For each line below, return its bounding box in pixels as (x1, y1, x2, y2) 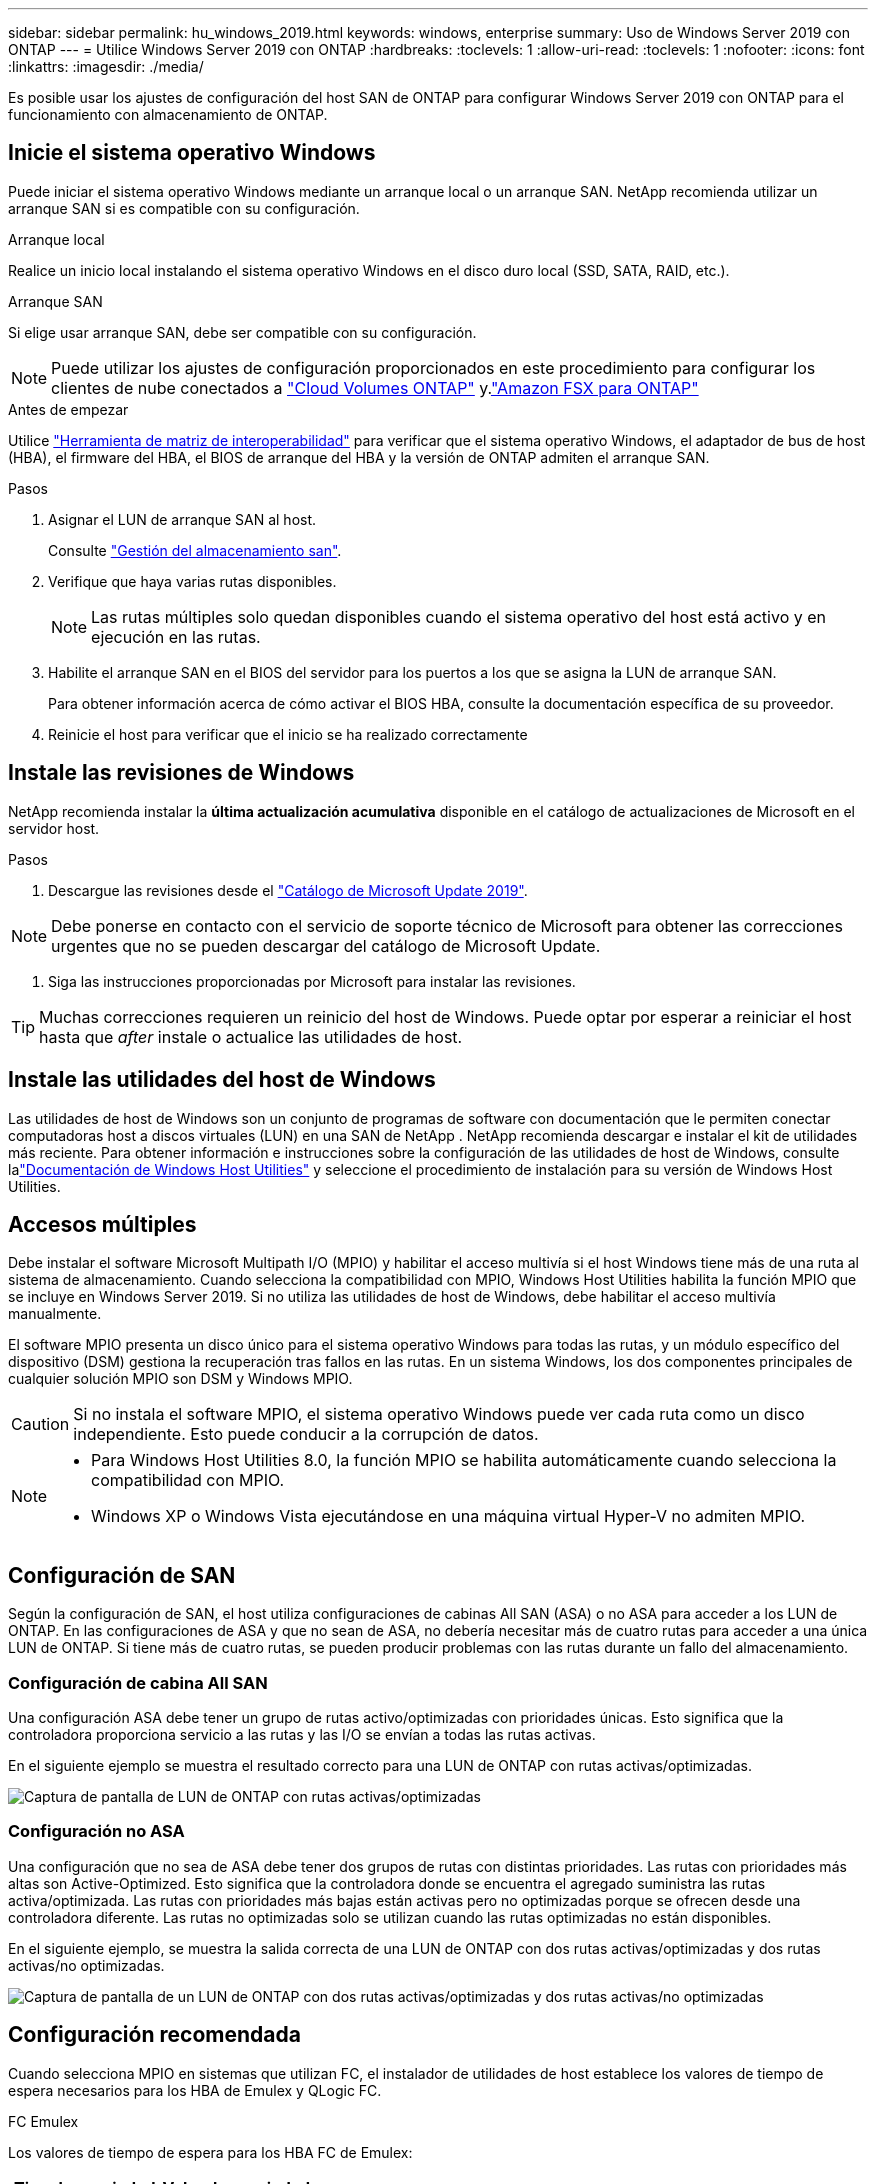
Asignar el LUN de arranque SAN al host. (48, 510, 317, 528)
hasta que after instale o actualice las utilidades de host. (39, 1026, 463, 1047)
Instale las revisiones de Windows (8, 760, 355, 786)
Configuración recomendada (8, 2022, 301, 2048)
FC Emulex (8, 2112, 79, 2130)
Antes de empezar (8, 400, 129, 418)
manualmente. (8, 1305, 102, 1323)
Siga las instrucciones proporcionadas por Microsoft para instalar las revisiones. (48, 972, 576, 990)
